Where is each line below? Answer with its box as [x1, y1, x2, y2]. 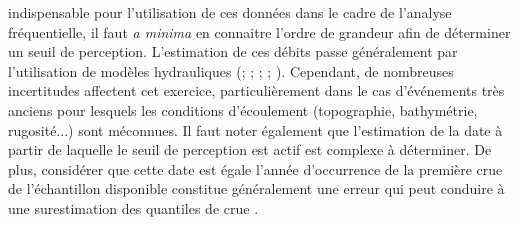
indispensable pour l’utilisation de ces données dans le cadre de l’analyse [8, 2, 452, 22]
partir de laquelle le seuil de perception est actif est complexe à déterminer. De [8, 139, 492, 160]
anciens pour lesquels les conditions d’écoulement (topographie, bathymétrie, [8, 99, 478, 120]
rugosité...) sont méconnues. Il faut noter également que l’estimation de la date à [8, 119, 503, 140]
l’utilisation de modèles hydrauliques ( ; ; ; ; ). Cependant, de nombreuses [8, 60, 454, 81]
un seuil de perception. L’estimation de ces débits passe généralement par [8, 41, 458, 62]
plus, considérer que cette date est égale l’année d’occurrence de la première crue [8, 158, 503, 179]
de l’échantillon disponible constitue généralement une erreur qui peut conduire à [8, 178, 505, 199]
